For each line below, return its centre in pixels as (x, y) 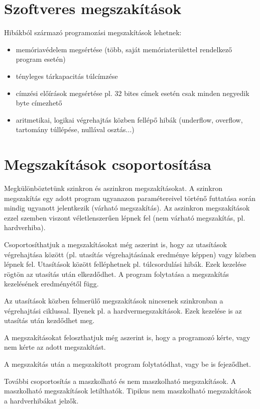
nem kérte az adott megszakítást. (55, 347)
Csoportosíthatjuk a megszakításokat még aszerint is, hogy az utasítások (115, 244)
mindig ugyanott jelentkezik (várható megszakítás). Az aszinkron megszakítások (127, 208)
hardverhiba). (25, 227)
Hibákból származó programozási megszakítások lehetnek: (93, 32)
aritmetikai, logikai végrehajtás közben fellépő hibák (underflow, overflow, (129, 119)
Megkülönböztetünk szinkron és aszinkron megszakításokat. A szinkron (113, 188)
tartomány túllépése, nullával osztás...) (75, 129)
